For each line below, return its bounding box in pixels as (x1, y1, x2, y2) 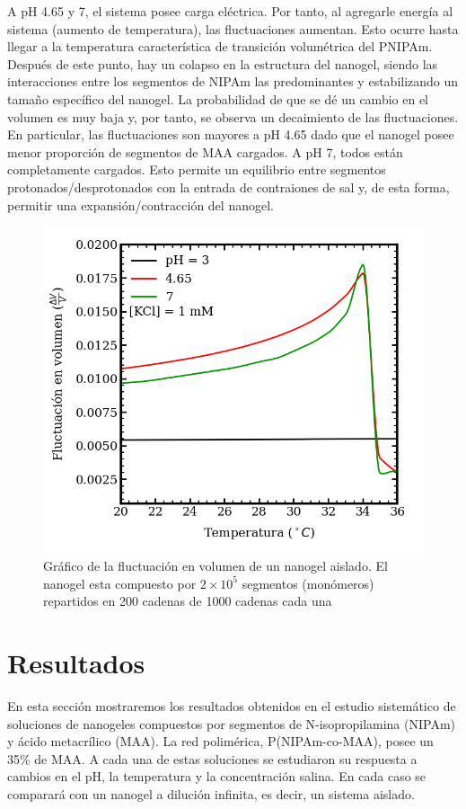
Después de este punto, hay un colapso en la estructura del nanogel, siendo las (7, 54, 438, 73)
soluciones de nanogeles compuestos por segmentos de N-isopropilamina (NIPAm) (7, 714, 456, 733)
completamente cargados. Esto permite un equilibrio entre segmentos (7, 160, 386, 179)
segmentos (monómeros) (242, 573, 374, 592)
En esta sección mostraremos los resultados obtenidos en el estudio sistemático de (7, 697, 456, 716)
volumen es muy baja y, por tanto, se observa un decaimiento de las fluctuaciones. (7, 107, 459, 126)
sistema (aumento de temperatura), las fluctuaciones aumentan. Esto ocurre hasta (7, 19, 459, 38)
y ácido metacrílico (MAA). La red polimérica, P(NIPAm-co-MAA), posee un (7, 732, 434, 751)
